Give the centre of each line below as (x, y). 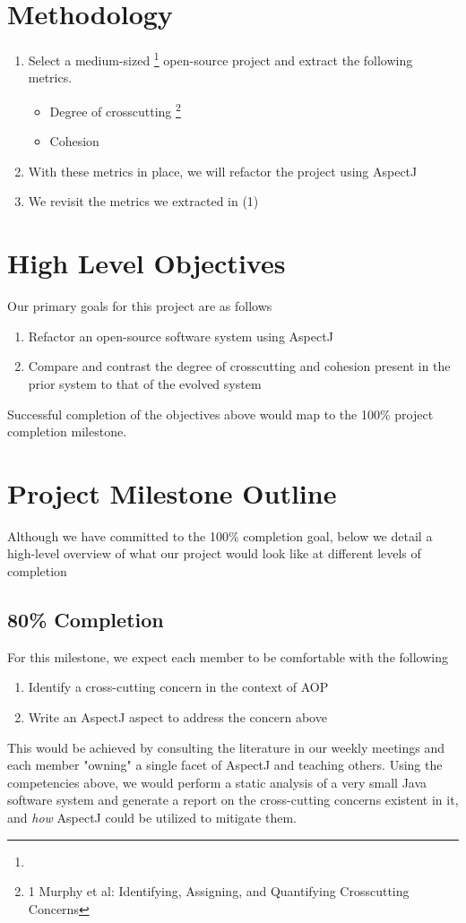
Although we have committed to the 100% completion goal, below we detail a (220, 535)
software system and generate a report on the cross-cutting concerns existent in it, (233, 800)
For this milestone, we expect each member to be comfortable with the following (228, 656)
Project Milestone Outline (172, 492)
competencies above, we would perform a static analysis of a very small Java (217, 782)
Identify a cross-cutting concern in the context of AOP (178, 687)
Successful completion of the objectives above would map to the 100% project (220, 414)
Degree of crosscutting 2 (115, 109)
